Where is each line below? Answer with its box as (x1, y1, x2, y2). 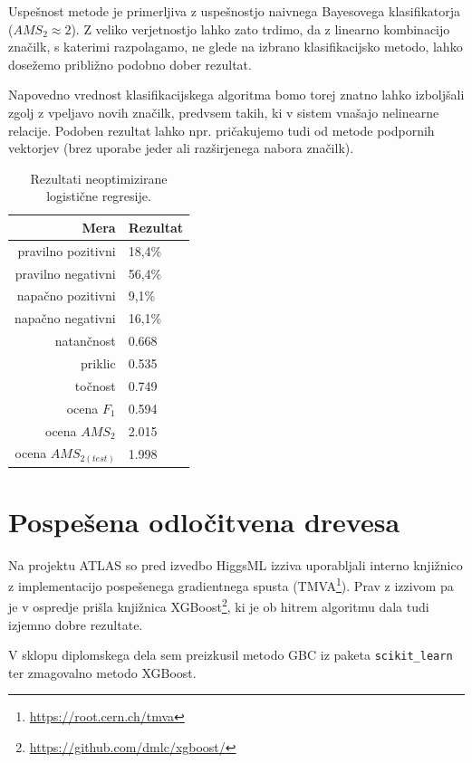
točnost (74, 376, 116, 395)
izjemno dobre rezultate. (8, 615, 143, 634)
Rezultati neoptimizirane (30, 168, 168, 187)
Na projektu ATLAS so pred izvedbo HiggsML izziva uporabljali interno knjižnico (8, 555, 463, 574)
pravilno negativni (14, 263, 116, 282)
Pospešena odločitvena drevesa (8, 502, 400, 539)
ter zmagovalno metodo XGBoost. (8, 663, 197, 682)
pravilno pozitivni (17, 241, 116, 260)
